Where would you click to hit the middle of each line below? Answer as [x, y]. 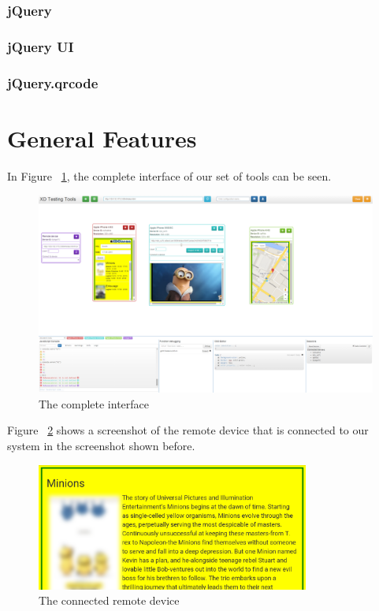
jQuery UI [41, 46]
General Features [102, 138]
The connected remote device [109, 600]
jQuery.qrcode [53, 82]
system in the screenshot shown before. [101, 445]
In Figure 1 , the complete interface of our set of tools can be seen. [169, 175]
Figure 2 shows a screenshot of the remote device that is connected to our [188, 430]
